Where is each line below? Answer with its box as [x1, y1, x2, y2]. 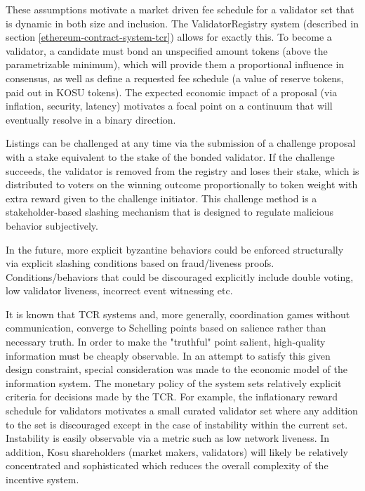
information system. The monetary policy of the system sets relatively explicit [6, 375, 342, 390]
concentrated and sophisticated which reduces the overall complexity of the [6, 458, 328, 473]
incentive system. [6, 472, 79, 486]
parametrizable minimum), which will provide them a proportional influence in [6, 57, 345, 72]
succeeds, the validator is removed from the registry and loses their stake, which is [6, 163, 359, 178]
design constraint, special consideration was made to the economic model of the [6, 362, 347, 377]
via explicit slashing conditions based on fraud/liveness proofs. [6, 256, 274, 270]
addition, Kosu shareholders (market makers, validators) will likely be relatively [6, 444, 348, 459]
